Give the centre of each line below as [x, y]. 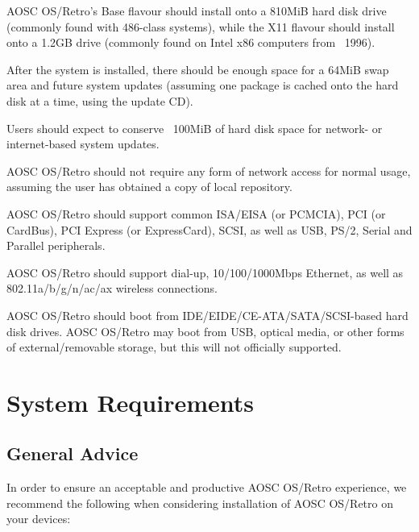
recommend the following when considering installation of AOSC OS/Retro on [200, 503]
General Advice [73, 453]
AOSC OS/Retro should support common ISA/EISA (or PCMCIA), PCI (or [196, 213]
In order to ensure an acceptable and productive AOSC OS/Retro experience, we [207, 487]
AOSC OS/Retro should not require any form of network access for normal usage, [209, 170]
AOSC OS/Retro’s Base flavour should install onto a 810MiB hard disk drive [197, 10]
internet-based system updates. [83, 144]
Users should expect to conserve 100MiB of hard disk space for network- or [195, 128]
